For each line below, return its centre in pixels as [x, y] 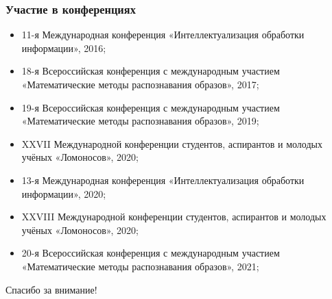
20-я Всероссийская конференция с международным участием [151, 253]
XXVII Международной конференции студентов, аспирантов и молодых [172, 143]
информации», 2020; [64, 193]
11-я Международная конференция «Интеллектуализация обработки [163, 35]
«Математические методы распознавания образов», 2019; [140, 121]
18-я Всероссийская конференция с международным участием [151, 71]
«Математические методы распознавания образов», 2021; [140, 266]
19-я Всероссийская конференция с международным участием [151, 107]
